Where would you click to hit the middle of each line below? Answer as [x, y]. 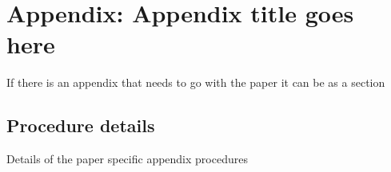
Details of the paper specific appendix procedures [127, 159]
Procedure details [81, 125]
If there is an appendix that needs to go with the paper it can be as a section [196, 82]
